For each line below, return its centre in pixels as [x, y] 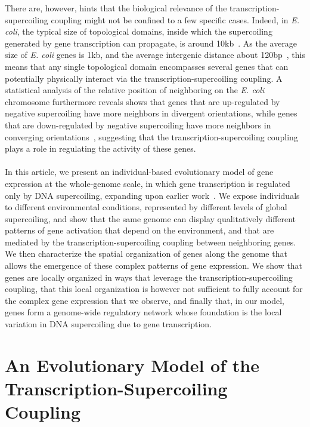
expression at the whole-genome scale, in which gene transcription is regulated [148, 183]
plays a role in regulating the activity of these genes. [100, 148]
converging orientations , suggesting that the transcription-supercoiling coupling [151, 136]
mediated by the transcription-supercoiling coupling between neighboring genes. [151, 242]
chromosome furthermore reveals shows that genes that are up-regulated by [142, 101]
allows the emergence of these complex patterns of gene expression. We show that [154, 265]
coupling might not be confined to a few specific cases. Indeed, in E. [175, 19]
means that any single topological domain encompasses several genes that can [147, 66]
